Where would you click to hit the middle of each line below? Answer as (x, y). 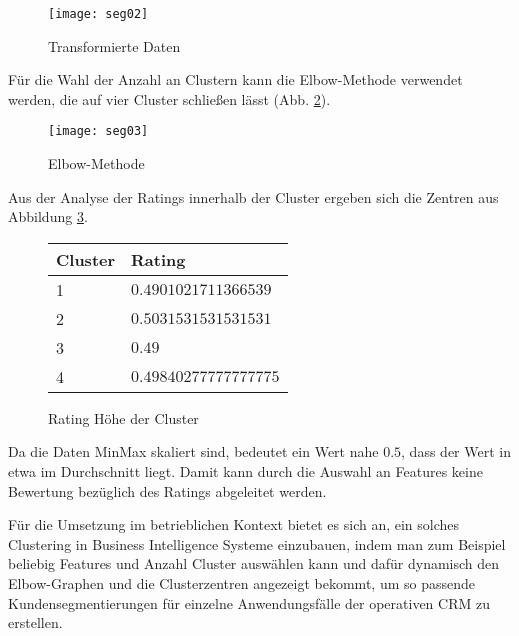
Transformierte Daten (114, 45)
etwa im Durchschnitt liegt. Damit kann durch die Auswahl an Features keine (245, 471)
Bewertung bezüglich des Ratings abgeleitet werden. (167, 490)
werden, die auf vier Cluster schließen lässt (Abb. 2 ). (169, 98)
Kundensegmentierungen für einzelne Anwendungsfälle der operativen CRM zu (249, 602)
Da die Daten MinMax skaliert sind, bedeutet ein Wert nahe (193, 451)
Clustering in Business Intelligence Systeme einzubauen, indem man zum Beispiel (257, 543)
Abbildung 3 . (48, 216)
